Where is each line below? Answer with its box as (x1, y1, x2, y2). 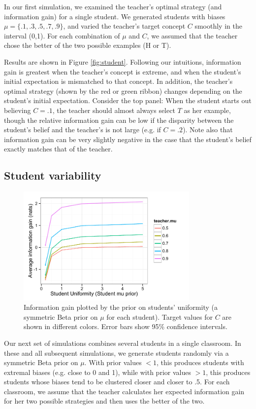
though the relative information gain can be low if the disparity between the (4, 114, 234, 125)
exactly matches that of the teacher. (4, 144, 113, 154)
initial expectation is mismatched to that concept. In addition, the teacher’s (4, 76, 233, 86)
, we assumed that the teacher (147, 30, 238, 40)
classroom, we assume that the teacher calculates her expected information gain (4, 386, 245, 396)
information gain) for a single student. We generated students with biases (4, 11, 225, 21)
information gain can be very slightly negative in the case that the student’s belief (4, 134, 252, 144)
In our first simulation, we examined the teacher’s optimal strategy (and (4, 1, 222, 11)
